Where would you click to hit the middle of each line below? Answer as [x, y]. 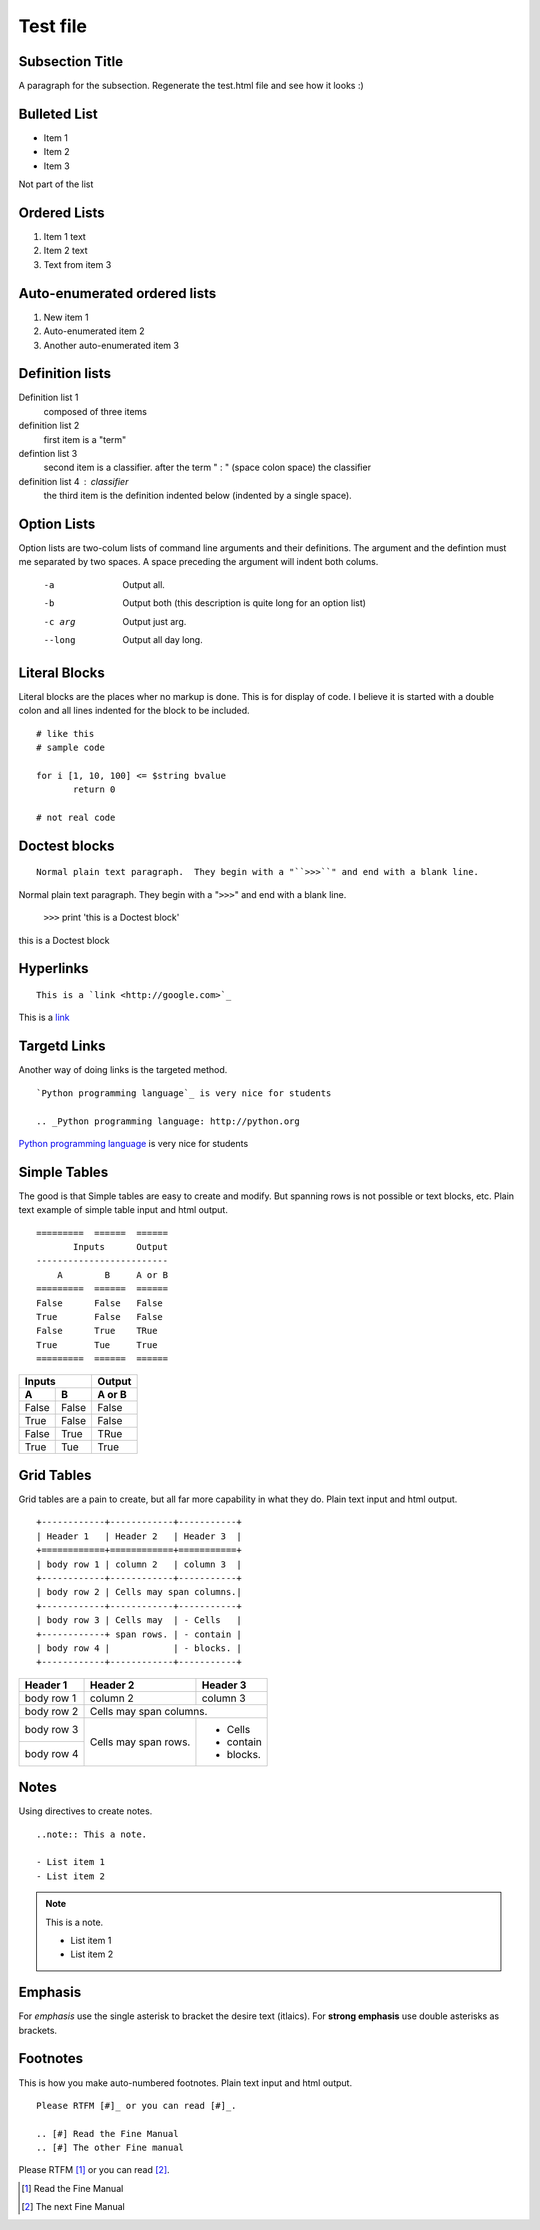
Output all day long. [163, 640]
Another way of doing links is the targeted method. [123, 1070]
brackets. [38, 2030]
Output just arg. [154, 621]
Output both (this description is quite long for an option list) [244, 603]
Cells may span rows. [140, 1742]
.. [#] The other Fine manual [110, 2148]
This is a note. [74, 1922]
